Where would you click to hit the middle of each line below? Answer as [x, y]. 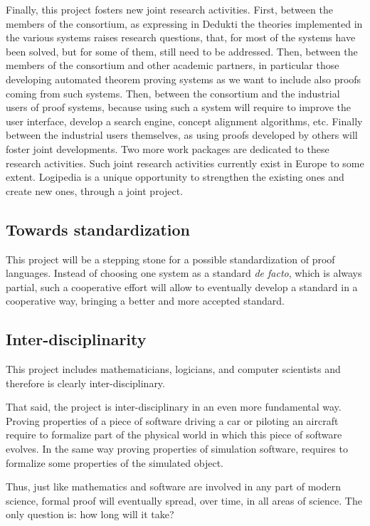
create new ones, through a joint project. [95, 190]
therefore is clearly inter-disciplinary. [85, 383]
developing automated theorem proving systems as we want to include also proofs [184, 79]
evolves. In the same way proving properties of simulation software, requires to [177, 449]
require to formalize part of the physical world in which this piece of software [174, 435]
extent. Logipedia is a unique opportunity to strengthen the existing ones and [175, 177]
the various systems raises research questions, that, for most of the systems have [181, 37]
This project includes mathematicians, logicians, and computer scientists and [173, 369]
